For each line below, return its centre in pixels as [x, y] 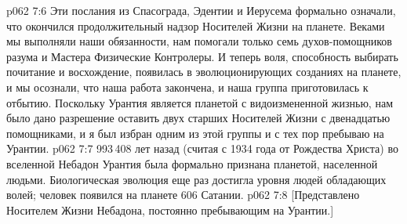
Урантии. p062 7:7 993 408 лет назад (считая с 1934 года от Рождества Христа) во [202, 148]
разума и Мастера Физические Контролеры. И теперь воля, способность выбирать [202, 56]
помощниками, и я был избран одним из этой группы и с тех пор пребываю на [195, 133]
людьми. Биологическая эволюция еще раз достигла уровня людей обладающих [196, 179]
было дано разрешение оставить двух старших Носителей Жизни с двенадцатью [198, 118]
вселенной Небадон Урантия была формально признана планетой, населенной [192, 163]
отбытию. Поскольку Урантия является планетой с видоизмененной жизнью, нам [200, 102]
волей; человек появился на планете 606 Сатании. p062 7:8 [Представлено [183, 195]
